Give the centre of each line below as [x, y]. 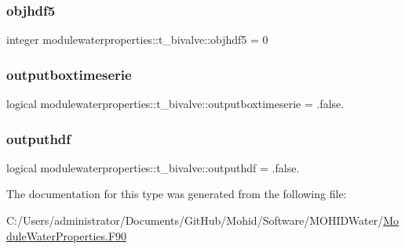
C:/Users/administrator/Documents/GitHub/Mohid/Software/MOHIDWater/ [195, 220]
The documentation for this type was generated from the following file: [177, 194]
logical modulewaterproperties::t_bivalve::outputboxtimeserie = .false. [175, 104]
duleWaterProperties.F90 [67, 235]
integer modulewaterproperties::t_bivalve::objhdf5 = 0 [137, 40]
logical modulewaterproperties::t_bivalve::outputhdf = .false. [153, 167]
